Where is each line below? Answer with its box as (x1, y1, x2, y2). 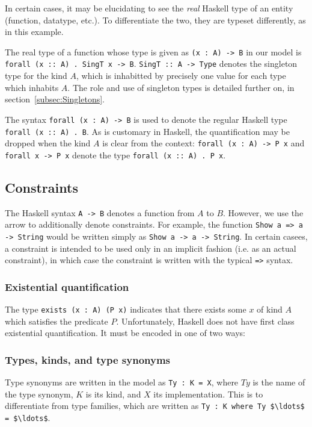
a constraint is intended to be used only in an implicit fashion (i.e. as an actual (5, 242, 296, 254)
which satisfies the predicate (5, 314, 108, 327)
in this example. (5, 25, 64, 38)
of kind (257, 303, 283, 316)
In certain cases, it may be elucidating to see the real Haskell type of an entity (5, 2, 293, 14)
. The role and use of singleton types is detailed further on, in (67, 81, 295, 93)
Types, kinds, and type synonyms (5, 352, 171, 367)
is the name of (252, 376, 305, 388)
